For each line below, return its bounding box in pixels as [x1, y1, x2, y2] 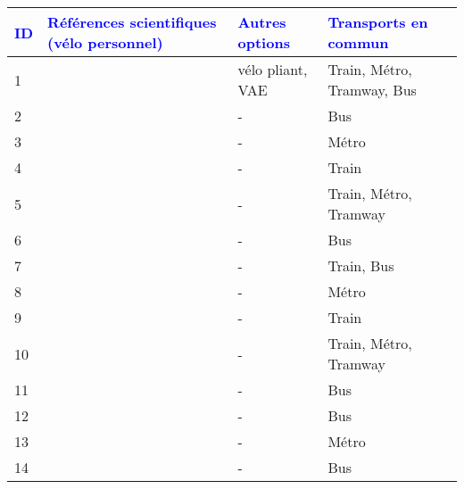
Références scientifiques [47, 12, 217, 32]
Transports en [327, 12, 428, 32]
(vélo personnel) [47, 32, 163, 53]
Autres [237, 12, 286, 32]
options [237, 32, 290, 53]
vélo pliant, [237, 59, 308, 79]
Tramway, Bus [327, 79, 417, 100]
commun [327, 32, 389, 53]
